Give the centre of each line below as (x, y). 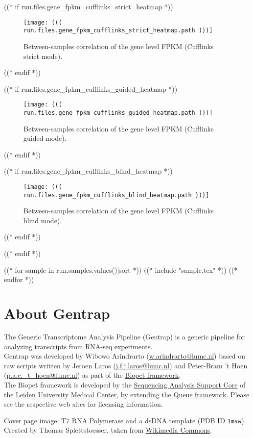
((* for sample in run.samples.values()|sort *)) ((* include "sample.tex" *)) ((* (121, 270)
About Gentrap (57, 313)
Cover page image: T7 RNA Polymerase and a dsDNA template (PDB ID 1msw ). (125, 420)
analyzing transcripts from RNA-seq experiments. (78, 346)
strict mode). (43, 56)
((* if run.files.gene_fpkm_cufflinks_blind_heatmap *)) (88, 171)
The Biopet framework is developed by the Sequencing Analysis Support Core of (125, 384)
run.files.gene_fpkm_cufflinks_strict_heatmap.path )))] (118, 31)
